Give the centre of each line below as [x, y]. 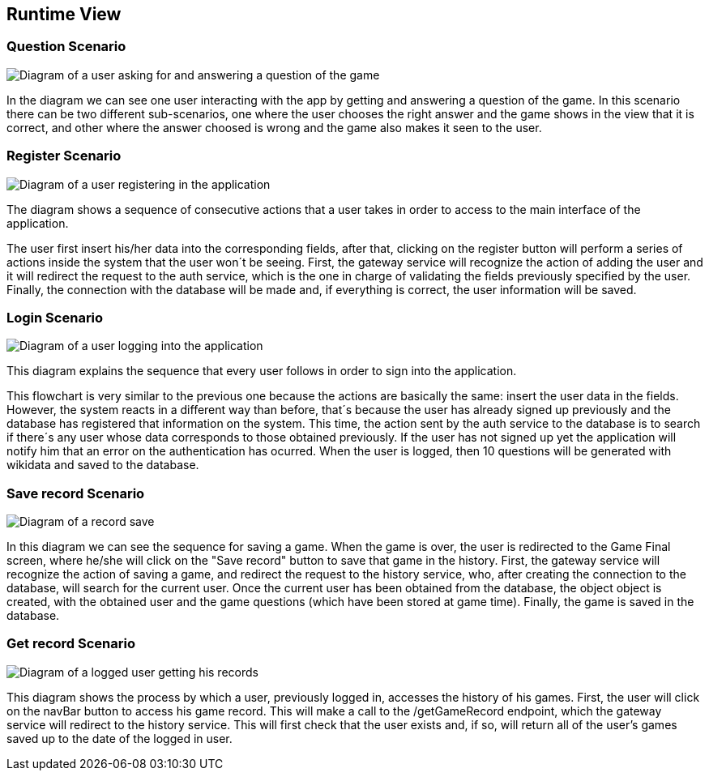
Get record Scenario [71, 644]
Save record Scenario [76, 493]
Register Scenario [64, 156]
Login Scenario [55, 317]
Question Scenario [66, 47]
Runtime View [64, 14]
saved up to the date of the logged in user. [120, 738]
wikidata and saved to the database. [103, 465]
